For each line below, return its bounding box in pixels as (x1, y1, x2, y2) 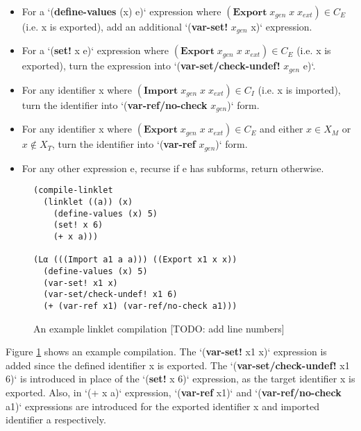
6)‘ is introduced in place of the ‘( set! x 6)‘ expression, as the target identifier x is (6, 371, 355, 386)
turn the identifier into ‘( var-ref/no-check (22, 97, 208, 112)
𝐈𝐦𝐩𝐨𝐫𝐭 (143, 85, 178, 96)
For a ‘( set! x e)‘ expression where (22, 43, 169, 58)
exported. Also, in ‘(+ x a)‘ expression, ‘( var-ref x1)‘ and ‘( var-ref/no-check (6, 385, 342, 399)
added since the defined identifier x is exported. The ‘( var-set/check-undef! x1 (6, 357, 350, 372)
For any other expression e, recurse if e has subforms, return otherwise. (22, 160, 324, 175)
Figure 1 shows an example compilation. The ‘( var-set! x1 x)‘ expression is (6, 344, 327, 359)
